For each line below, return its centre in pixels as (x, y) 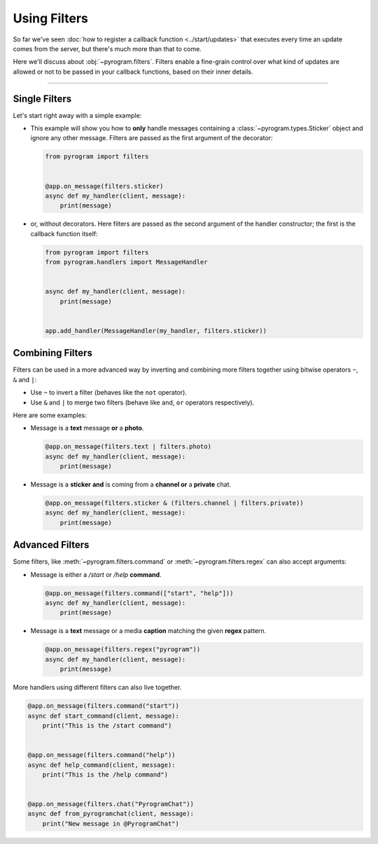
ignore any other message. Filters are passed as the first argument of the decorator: (152, 138)
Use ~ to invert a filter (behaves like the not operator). (108, 393)
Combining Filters (52, 353)
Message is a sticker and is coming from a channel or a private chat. (131, 484)
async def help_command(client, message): (101, 765)
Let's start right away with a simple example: (77, 115)
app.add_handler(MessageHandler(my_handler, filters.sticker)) (156, 331)
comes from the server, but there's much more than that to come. (107, 48)
